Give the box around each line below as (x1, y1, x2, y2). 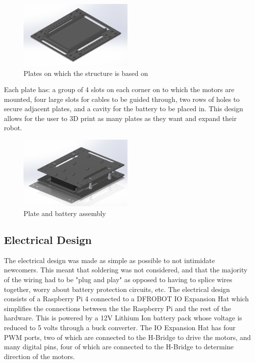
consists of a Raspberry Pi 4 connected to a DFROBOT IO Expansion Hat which (4, 293, 249, 304)
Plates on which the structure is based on (24, 68, 148, 78)
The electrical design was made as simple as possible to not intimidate (4, 255, 215, 265)
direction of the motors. (4, 351, 75, 361)
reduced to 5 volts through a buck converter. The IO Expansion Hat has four (4, 322, 236, 333)
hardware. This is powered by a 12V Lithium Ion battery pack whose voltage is (4, 313, 242, 323)
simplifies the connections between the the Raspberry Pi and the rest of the (4, 303, 231, 313)
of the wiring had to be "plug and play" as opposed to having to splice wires (4, 274, 232, 285)
